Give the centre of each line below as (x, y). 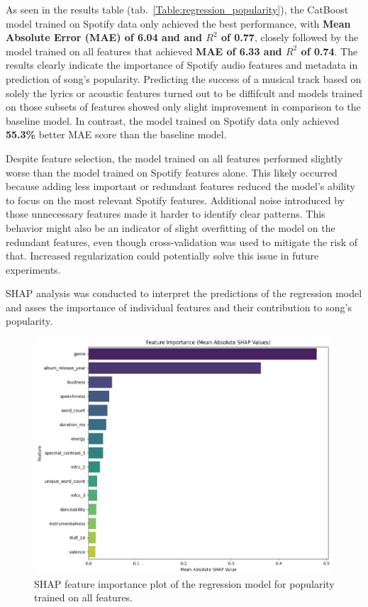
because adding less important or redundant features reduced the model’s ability (180, 186)
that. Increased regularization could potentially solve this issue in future (162, 256)
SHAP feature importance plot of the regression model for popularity (184, 583)
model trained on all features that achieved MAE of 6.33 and (144, 51)
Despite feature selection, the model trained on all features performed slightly (174, 158)
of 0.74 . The (329, 51)
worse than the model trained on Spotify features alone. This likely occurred (172, 172)
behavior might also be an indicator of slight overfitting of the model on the (171, 227)
